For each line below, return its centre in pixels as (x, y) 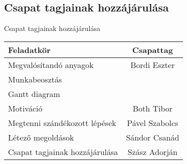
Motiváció (25, 108)
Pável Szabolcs (153, 122)
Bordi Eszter (153, 64)
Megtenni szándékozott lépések (62, 122)
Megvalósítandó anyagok (51, 64)
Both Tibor (153, 108)
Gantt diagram (34, 93)
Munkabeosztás (35, 79)
